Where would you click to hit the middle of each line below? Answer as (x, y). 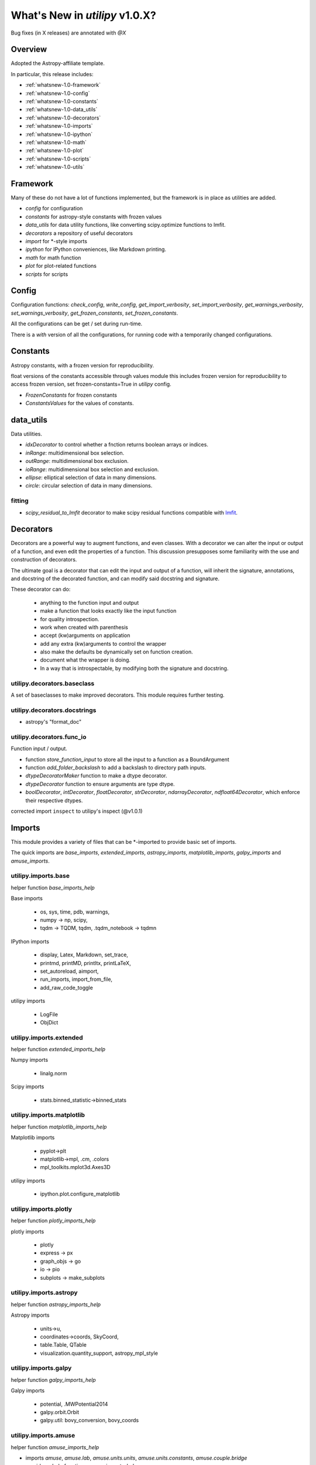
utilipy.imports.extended (47, 1037)
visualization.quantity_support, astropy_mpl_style (99, 1353)
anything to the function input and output (90, 602)
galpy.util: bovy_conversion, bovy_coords (90, 1420)
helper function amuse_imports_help (55, 1447)
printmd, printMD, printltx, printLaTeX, (85, 963)
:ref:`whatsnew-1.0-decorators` (63, 118)
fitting (20, 501)
